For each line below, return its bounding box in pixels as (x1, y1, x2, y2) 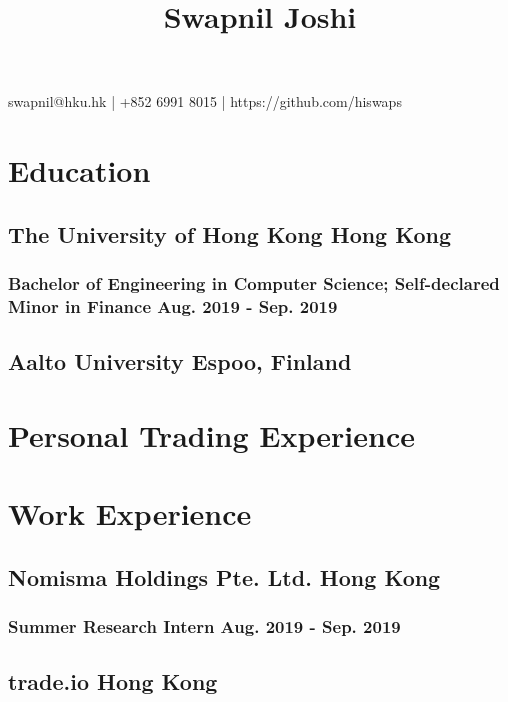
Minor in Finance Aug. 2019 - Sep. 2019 (8, 293, 338, 318)
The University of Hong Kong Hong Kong (8, 218, 452, 249)
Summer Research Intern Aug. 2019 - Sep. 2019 (8, 614, 401, 639)
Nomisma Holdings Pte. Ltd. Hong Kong (8, 561, 441, 592)
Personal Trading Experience (8, 414, 415, 455)
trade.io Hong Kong (8, 666, 218, 697)
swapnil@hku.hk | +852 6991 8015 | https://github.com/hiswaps (8, 91, 402, 112)
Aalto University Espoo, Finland (8, 346, 352, 377)
